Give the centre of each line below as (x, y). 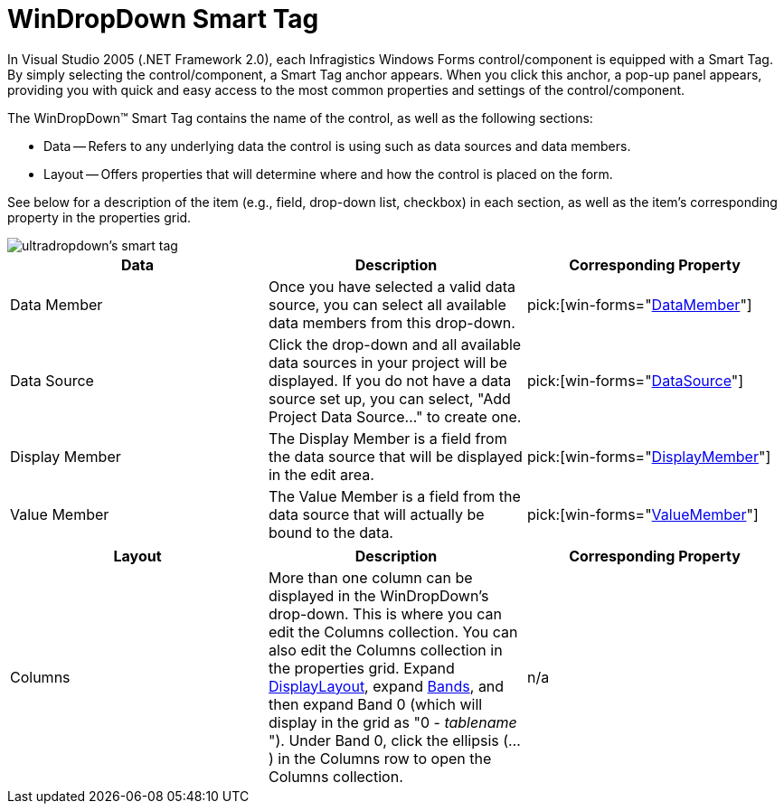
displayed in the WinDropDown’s (378, 595)
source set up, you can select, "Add (389, 398)
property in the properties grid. (99, 217)
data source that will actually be (376, 514)
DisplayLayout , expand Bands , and (386, 686)
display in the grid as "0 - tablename (392, 722)
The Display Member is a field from (387, 438)
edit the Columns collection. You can (393, 632)
